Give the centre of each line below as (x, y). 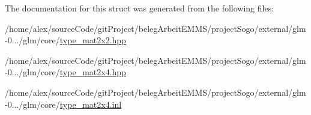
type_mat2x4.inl (91, 104)
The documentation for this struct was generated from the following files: (140, 8)
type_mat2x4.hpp (93, 72)
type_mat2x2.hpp (93, 40)
